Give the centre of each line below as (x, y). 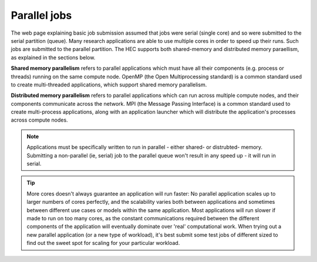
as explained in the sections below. (53, 57)
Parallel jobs (41, 15)
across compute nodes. (39, 120)
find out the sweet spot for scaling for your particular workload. (103, 243)
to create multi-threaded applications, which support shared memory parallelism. (109, 85)
